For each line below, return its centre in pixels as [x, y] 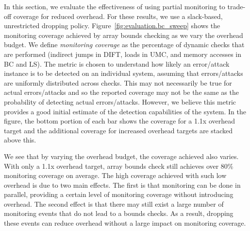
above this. [20, 140]
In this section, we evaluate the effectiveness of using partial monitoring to [115, 6]
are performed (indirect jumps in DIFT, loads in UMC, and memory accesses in [123, 54]
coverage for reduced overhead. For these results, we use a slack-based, [118, 16]
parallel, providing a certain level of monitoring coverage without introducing [119, 194]
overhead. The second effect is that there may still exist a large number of [114, 204]
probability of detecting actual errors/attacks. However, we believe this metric [120, 101]
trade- [236, 6]
